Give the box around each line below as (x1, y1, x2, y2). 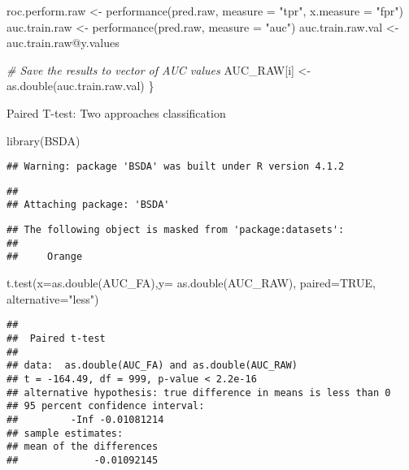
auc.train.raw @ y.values (7, 34, 120, 51)
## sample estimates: (7, 427, 124, 439)
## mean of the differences (7, 441, 159, 453)
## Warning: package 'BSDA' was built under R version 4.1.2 (7, 161, 345, 173)
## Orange (7, 251, 83, 263)
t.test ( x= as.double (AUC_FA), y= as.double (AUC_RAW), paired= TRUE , (7, 274, 376, 291)
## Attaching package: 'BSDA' (7, 199, 170, 211)
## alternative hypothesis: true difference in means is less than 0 (7, 386, 391, 399)
